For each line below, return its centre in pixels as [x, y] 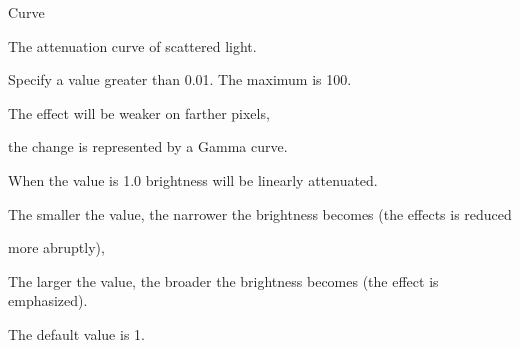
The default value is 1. [76, 333]
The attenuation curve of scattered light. [132, 45]
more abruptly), [56, 247]
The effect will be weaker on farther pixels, [139, 112]
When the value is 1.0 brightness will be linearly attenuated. [193, 179]
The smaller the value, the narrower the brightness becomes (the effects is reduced [260, 213]
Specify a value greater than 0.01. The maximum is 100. [180, 79]
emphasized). [48, 300]
